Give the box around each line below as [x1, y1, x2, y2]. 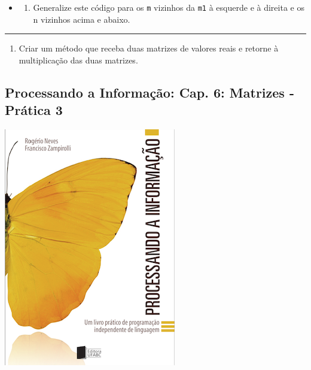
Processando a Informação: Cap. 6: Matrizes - [5, 83, 294, 101]
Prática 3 [5, 101, 63, 119]
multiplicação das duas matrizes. [19, 53, 138, 66]
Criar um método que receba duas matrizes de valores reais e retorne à [19, 42, 279, 54]
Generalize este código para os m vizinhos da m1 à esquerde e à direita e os [33, 1, 304, 13]
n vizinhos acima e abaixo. [33, 13, 130, 25]
